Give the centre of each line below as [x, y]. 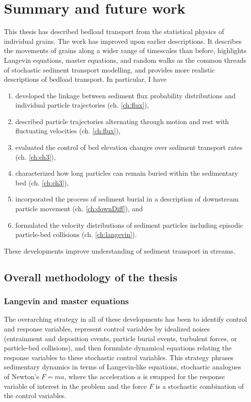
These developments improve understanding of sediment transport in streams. [120, 250]
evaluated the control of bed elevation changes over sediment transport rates [129, 147]
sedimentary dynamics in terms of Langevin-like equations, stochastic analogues [123, 367]
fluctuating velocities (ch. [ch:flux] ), [68, 131]
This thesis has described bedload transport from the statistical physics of [114, 31]
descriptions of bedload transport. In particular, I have [85, 79]
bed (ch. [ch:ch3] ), [42, 182]
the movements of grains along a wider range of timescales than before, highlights [125, 50]
